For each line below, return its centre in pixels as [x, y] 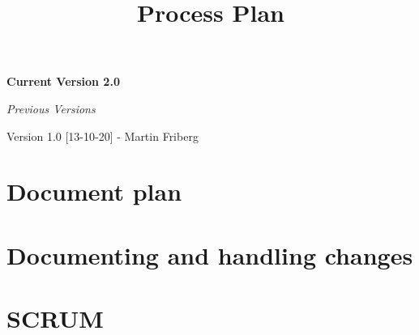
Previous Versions [51, 108]
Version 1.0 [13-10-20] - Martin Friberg [103, 136]
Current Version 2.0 [63, 81]
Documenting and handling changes [210, 254]
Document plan [94, 191]
